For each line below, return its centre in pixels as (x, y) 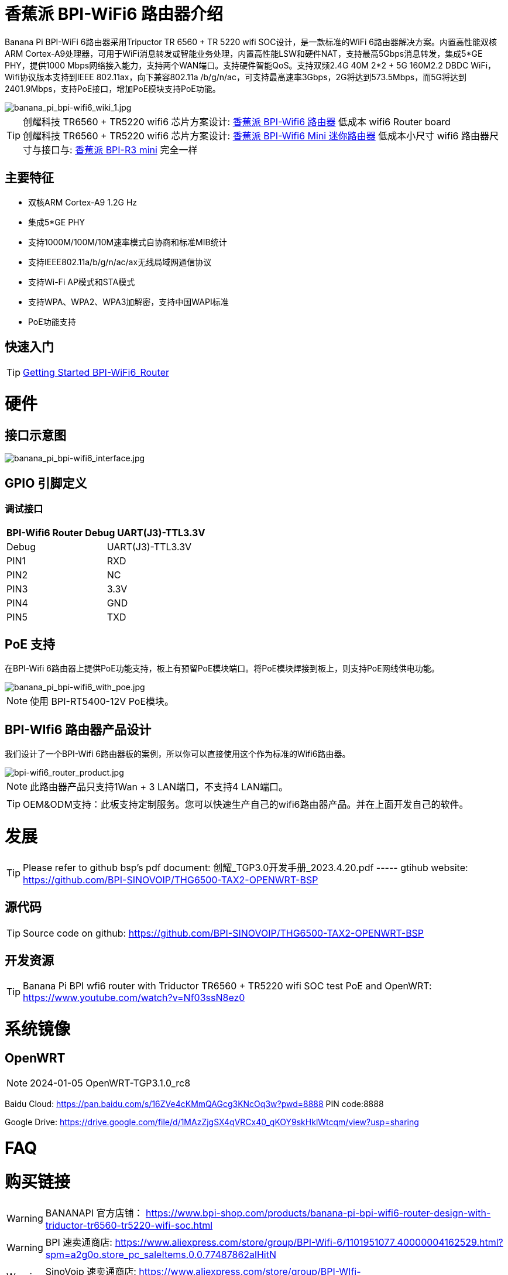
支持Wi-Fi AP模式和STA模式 (82, 282)
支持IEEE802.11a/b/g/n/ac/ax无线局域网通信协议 (120, 262)
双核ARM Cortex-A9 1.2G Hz (83, 202)
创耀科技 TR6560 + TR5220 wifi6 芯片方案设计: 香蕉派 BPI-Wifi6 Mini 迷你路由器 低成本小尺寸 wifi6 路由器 (256, 136)
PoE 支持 (30, 644)
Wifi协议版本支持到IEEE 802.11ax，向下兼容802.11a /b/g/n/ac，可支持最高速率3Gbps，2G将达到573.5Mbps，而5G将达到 (236, 77)
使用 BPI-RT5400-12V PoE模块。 (102, 702)
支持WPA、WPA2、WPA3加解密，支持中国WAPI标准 (128, 301)
